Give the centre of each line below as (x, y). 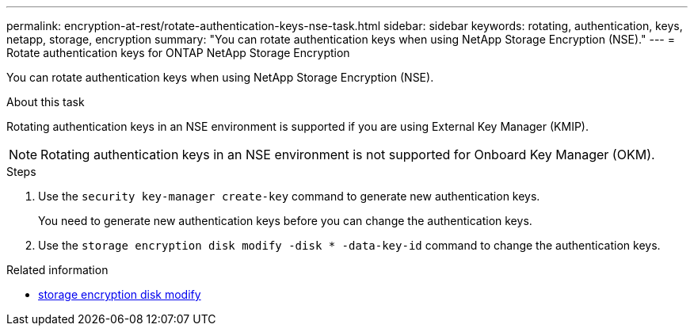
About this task (46, 102)
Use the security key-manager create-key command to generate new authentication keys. (289, 196)
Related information (57, 270)
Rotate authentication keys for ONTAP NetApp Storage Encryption (178, 53)
